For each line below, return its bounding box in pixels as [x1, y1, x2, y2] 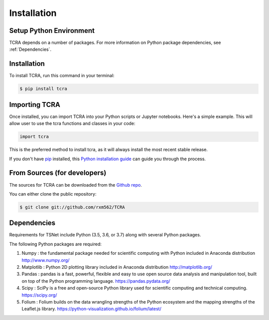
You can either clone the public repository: [9, 191, 97, 197]
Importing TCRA [9, 100, 61, 109]
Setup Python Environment [9, 26, 95, 35]
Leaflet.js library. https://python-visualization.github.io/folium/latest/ [21, 306, 161, 312]
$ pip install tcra [19, 86, 67, 92]
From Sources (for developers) [9, 169, 107, 177]
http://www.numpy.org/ [21, 257, 70, 263]
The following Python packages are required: [9, 241, 102, 247]
